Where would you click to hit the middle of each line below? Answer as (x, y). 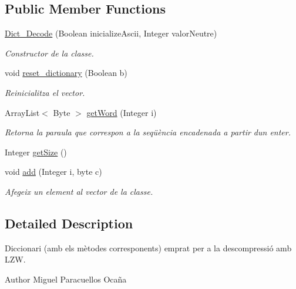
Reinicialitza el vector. (45, 92)
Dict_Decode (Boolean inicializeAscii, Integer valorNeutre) (111, 33)
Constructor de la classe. (49, 53)
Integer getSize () (36, 152)
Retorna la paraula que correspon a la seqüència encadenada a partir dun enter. (148, 132)
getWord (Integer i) (122, 112)
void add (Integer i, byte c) (53, 172)
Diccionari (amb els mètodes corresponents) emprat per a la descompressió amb (148, 248)
